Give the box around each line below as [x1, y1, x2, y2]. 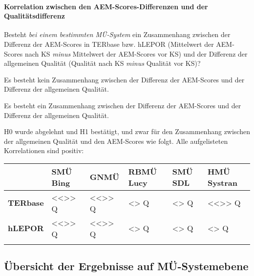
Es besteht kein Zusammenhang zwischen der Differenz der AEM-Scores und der [4, 74, 245, 84]
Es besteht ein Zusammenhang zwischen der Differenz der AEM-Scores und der [4, 100, 241, 110]
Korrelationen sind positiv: [4, 145, 84, 156]
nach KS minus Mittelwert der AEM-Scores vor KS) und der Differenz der [24, 48, 248, 59]
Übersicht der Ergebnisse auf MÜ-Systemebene [4, 258, 249, 274]
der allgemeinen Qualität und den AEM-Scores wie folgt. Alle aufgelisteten [4, 136, 228, 146]
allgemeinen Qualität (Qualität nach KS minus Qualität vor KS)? [4, 58, 201, 68]
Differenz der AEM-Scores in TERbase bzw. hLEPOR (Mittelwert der [4, 39, 214, 49]
